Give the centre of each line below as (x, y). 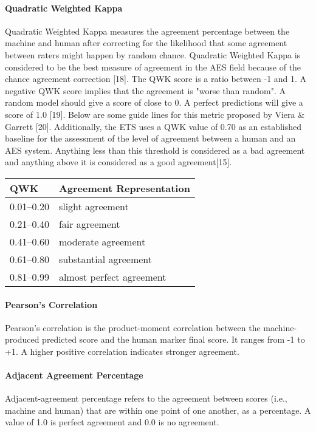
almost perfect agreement (112, 276)
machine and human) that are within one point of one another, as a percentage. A (158, 410)
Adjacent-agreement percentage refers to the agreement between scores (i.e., (146, 398)
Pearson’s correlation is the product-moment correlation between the (133, 327)
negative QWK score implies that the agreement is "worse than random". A (145, 90)
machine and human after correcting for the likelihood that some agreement (146, 43)
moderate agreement (102, 241)
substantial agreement (105, 259)
